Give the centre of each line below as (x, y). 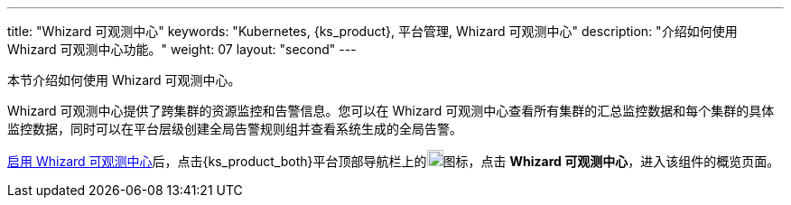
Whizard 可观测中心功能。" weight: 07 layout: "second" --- (182, 49)
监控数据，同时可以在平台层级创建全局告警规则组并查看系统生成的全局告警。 (235, 129)
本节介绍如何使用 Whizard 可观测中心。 (124, 80)
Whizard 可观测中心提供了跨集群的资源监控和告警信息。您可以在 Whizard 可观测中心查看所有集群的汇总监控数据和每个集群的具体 (391, 111)
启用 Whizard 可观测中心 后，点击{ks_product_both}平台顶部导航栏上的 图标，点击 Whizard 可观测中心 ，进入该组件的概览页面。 (394, 161)
